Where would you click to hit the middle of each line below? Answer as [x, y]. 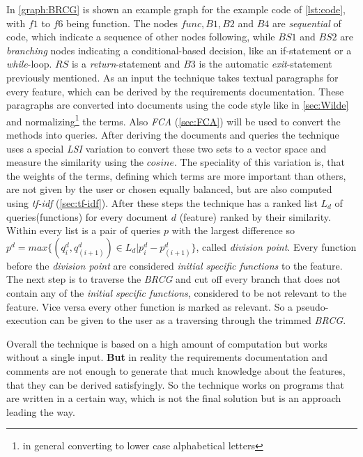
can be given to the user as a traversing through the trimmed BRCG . [198, 320]
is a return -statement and [126, 64]
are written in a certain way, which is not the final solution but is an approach [174, 398]
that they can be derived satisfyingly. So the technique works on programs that [176, 384]
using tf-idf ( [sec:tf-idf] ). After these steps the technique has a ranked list [162, 202]
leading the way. [41, 411]
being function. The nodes [122, 23]
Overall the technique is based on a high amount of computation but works [167, 343]
